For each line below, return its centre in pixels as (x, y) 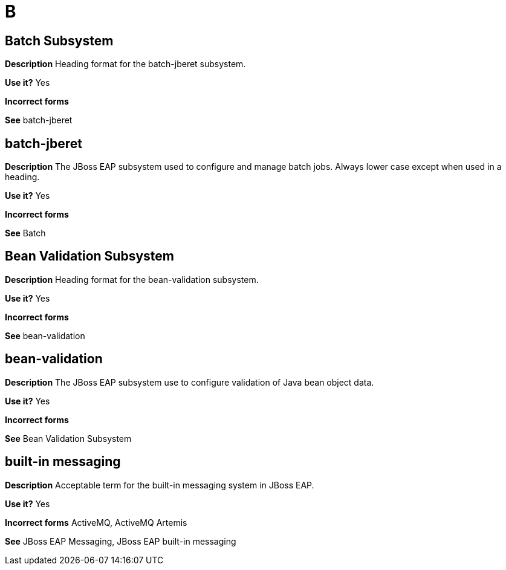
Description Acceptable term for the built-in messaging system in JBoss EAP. (160, 485)
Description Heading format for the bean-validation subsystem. (132, 279)
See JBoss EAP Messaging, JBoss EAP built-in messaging (121, 541)
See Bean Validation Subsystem (68, 438)
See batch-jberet (39, 120)
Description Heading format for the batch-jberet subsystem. (125, 64)
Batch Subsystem (59, 40)
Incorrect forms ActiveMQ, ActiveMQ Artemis (96, 522)
